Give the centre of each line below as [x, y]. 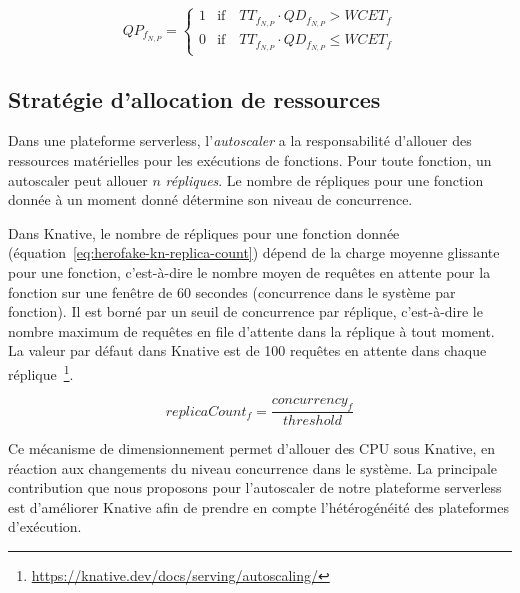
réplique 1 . [41, 372]
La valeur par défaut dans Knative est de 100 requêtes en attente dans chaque [247, 350]
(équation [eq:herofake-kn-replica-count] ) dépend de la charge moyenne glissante [254, 252]
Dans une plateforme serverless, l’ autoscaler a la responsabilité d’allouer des [240, 140]
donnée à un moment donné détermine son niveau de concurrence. [210, 199]
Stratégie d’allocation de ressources [194, 98]
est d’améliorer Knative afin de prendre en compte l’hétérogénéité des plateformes [258, 506]
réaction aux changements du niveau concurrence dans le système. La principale [253, 467]
